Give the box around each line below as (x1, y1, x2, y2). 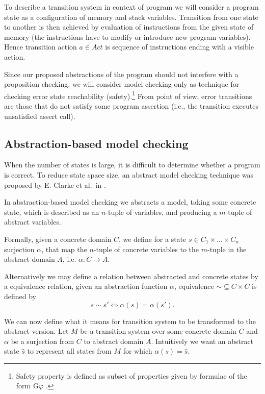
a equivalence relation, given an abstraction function (4, 281, 168, 291)
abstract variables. (4, 216, 61, 227)
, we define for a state (118, 233, 187, 244)
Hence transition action (4, 41, 77, 52)
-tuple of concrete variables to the (93, 243, 199, 254)
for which (123, 346, 152, 356)
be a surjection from (11, 335, 74, 346)
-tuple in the (207, 243, 247, 254)
